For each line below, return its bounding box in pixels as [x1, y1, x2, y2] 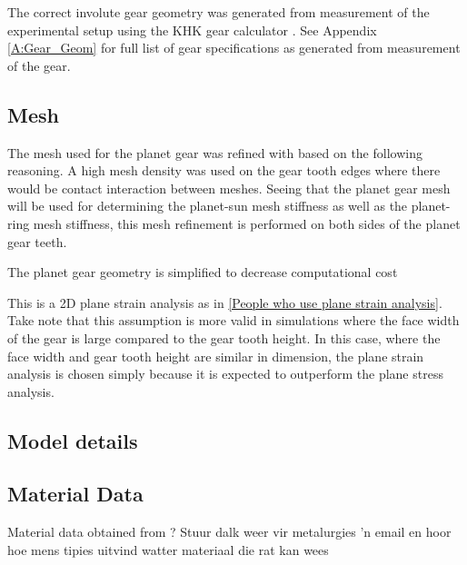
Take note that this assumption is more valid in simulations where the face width [7, 311, 460, 330]
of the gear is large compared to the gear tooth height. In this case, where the [7, 328, 441, 347]
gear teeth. [7, 232, 67, 251]
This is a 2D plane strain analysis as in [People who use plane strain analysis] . [7, 292, 442, 312]
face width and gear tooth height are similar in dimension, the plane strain [7, 346, 424, 365]
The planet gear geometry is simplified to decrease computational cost [7, 263, 398, 282]
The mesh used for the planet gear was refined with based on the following [7, 143, 422, 162]
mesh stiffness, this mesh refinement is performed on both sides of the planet [33, 213, 461, 233]
